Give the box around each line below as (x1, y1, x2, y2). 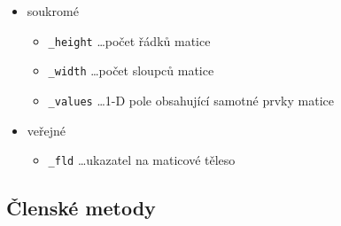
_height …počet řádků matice (48, 31, 211, 50)
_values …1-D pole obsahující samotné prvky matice (48, 90, 334, 109)
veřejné (27, 121, 66, 139)
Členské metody (6, 194, 156, 222)
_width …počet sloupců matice (48, 61, 214, 80)
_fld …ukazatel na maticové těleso (48, 151, 236, 169)
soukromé (27, 2, 79, 19)
